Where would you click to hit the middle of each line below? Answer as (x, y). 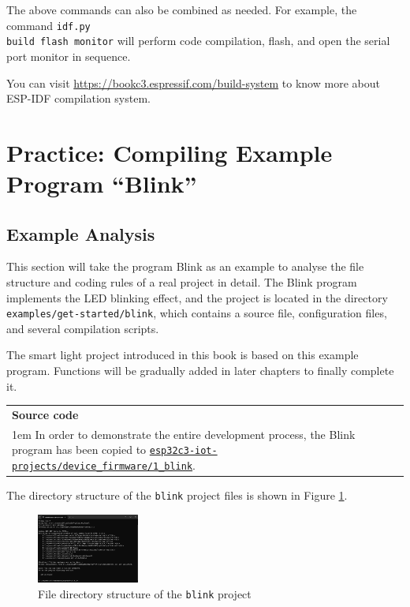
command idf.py (48, 25)
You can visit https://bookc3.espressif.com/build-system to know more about (193, 82)
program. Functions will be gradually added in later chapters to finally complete (200, 371)
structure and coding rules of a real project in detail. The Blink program (182, 282)
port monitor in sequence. (69, 56)
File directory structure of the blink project (145, 593)
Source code (45, 415)
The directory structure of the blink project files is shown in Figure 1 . (177, 495)
